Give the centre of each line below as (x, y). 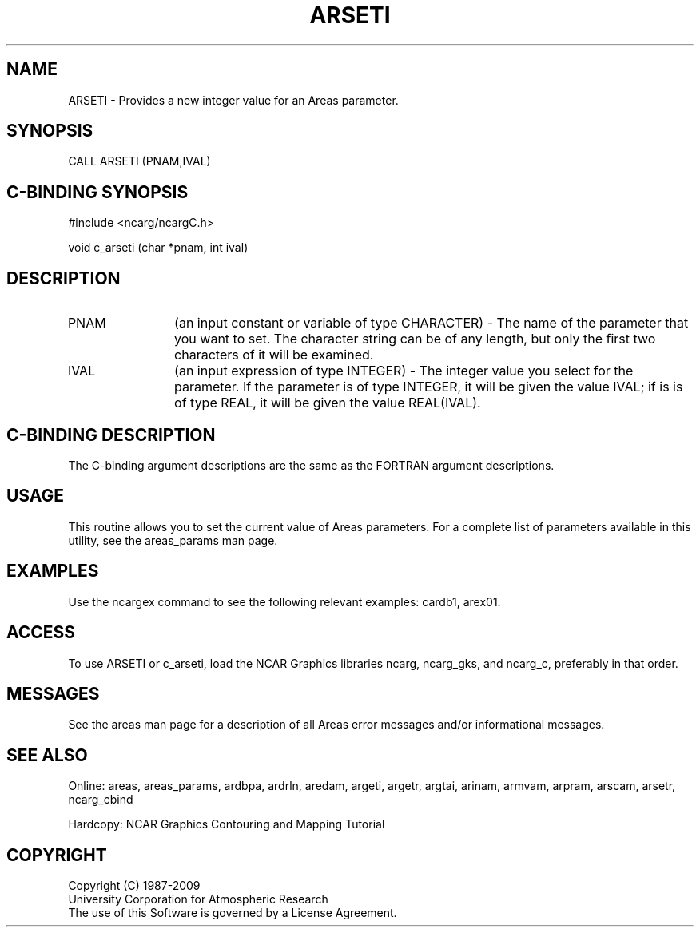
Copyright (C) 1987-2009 (134, 886)
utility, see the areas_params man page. (173, 540)
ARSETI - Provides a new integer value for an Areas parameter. (233, 100)
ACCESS (41, 633)
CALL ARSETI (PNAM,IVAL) (139, 161)
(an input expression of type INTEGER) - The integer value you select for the (404, 371)
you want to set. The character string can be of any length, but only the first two (415, 339)
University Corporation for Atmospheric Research (198, 899)
